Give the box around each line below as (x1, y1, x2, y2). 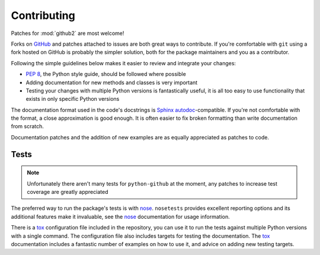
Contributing (11, 9, 75, 22)
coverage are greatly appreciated (27, 189, 108, 196)
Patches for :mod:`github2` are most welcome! (11, 30, 124, 37)
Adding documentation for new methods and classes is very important (25, 79, 198, 86)
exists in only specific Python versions (25, 95, 120, 103)
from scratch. (11, 123, 44, 130)
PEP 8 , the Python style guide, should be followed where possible (25, 71, 186, 78)
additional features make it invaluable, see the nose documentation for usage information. (11, 213, 231, 220)
